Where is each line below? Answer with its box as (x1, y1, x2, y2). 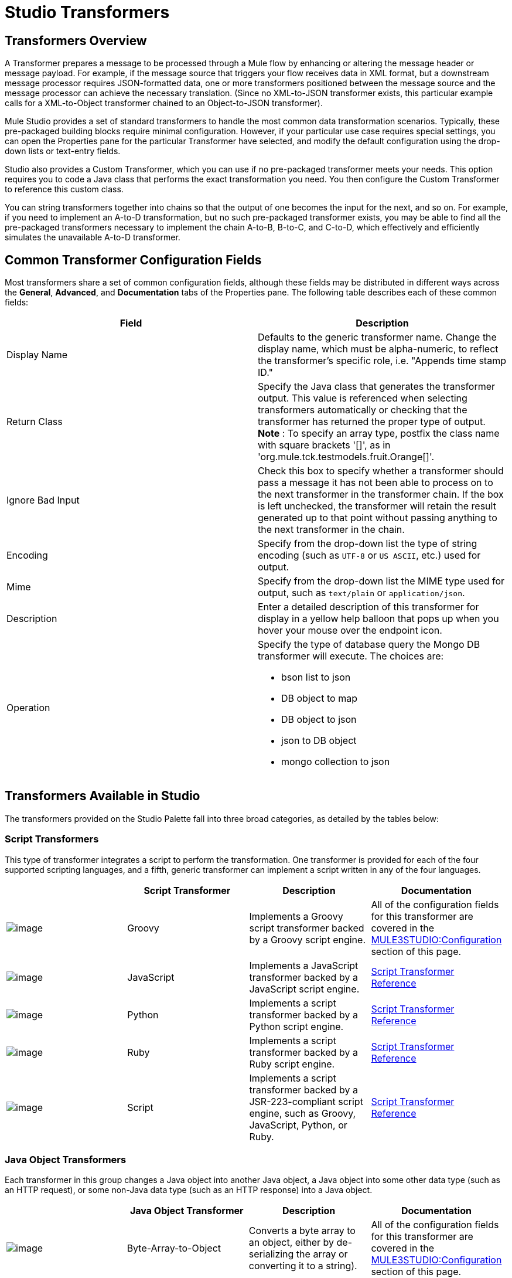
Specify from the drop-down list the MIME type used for (258, 575, 505, 587)
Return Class (6, 416, 63, 428)
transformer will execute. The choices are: (258, 650, 444, 662)
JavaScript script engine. (249, 983, 360, 995)
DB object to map (281, 692, 357, 705)
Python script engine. (249, 1020, 344, 1032)
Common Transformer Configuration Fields (5, 252, 262, 267)
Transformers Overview (5, 33, 147, 48)
